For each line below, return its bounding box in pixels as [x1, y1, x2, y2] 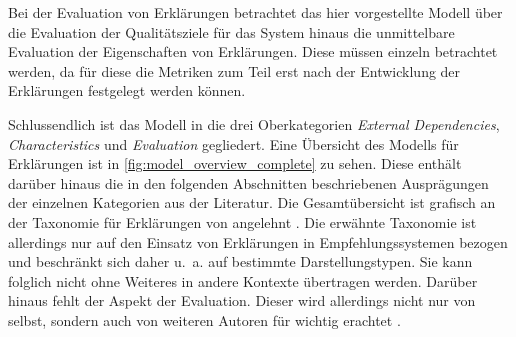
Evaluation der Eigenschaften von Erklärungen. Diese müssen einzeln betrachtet [8, 41, 498, 62]
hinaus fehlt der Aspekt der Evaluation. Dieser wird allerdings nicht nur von [8, 290, 476, 311]
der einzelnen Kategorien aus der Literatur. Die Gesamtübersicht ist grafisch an [8, 192, 496, 213]
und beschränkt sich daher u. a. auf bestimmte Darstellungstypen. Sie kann [8, 251, 473, 272]
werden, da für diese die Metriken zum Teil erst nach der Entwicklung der [8, 60, 461, 81]
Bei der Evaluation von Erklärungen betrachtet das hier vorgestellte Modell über [8, 2, 503, 22]
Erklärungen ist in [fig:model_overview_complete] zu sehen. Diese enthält [8, 153, 462, 174]
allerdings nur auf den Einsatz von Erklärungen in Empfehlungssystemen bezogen [8, 231, 508, 252]
